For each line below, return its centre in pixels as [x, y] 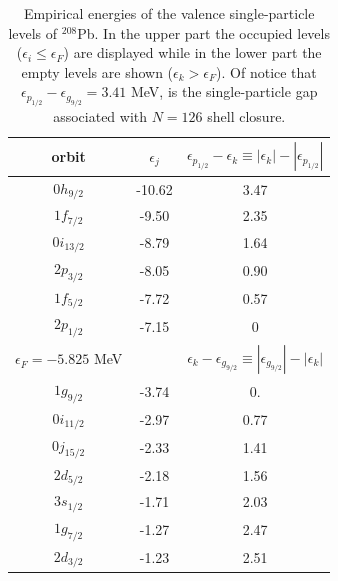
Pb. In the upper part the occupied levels [203, 32]
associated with [100, 115]
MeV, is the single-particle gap [224, 91]
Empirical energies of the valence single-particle [169, 13]
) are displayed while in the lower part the [192, 52]
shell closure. [246, 115]
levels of [33, 32]
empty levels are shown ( [97, 71]
